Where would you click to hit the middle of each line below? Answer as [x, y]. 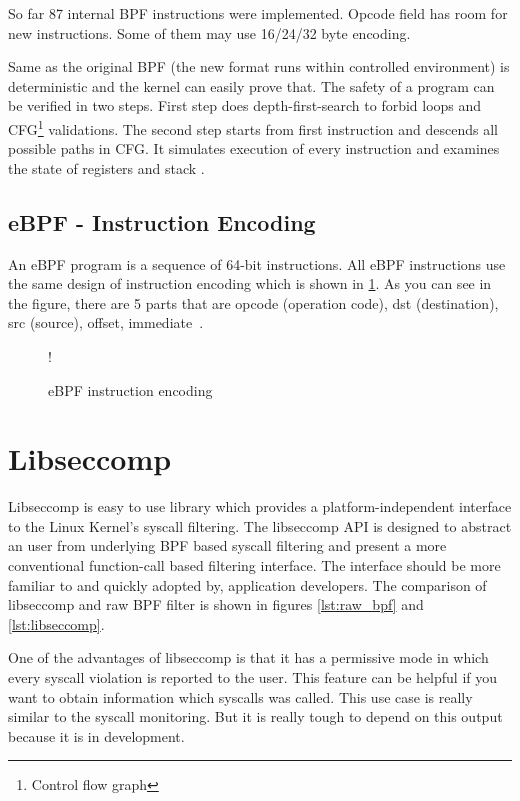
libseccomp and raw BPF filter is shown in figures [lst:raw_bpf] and [216, 604]
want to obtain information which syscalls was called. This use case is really [240, 696]
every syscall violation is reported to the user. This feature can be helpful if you [253, 677]
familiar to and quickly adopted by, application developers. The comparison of [247, 584]
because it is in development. [96, 735]
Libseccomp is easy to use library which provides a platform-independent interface [260, 506]
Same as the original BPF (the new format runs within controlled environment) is [259, 66]
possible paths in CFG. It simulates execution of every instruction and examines [254, 148]
